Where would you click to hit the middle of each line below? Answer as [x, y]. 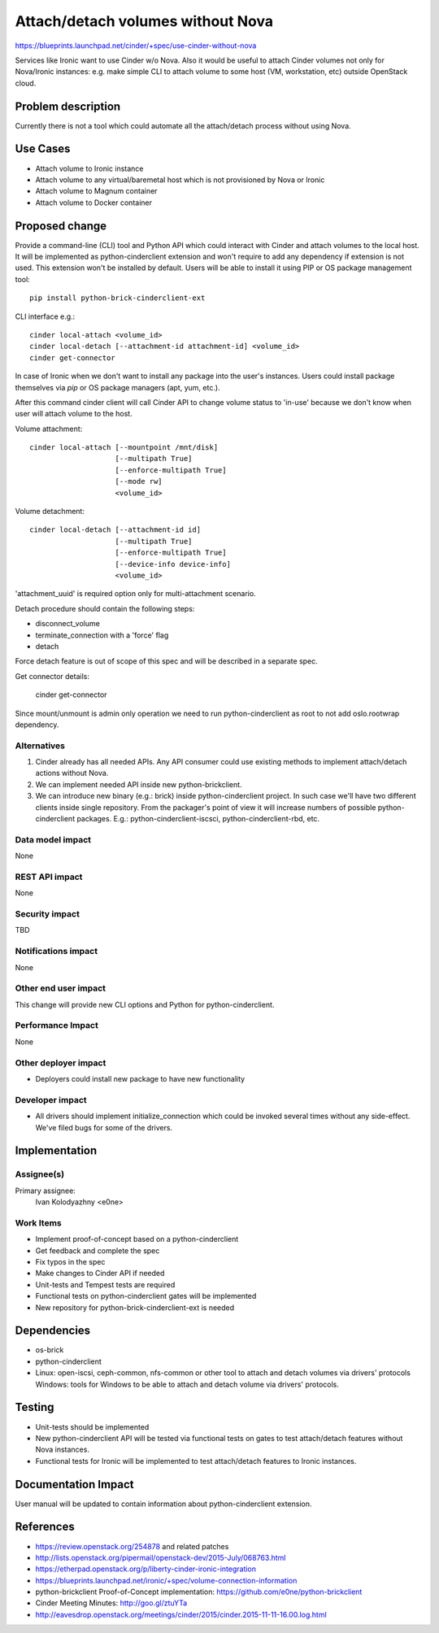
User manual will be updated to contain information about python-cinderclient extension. [163, 1504]
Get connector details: [52, 676]
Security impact [48, 914]
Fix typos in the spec [70, 1261]
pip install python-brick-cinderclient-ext [117, 298]
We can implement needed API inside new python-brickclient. [139, 784]
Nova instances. [62, 1450]
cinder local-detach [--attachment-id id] [115, 530]
